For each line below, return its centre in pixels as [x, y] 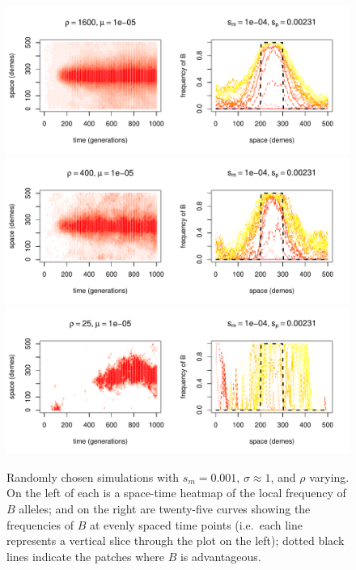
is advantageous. [220, 556]
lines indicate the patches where [86, 556]
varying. [329, 476]
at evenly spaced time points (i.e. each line [196, 524]
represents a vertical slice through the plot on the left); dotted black [176, 540]
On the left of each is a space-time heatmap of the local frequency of [176, 493]
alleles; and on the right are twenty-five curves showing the [165, 509]
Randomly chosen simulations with [93, 476]
